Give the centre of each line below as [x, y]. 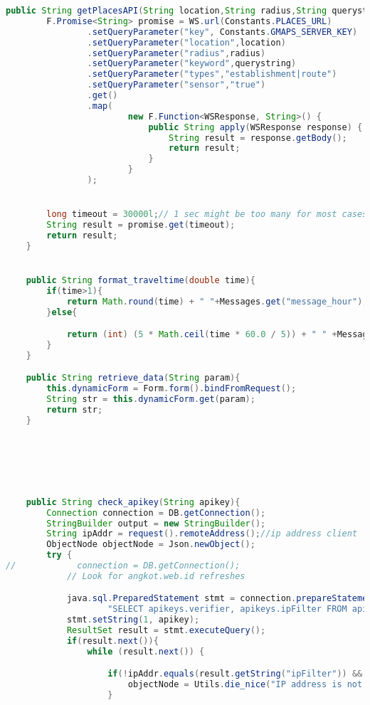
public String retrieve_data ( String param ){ [133, 378]
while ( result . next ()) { [146, 651]
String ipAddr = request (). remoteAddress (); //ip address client [202, 534]
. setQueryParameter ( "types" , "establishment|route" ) [212, 74]
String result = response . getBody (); [258, 138]
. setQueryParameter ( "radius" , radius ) [176, 53]
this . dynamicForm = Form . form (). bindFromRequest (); [171, 389]
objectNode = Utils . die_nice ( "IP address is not [245, 685]
